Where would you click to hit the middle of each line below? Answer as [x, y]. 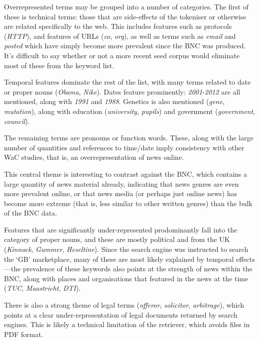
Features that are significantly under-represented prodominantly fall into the [121, 229]
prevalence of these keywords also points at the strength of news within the [138, 269]
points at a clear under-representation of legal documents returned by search [121, 314]
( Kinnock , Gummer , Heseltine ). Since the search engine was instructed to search [126, 249]
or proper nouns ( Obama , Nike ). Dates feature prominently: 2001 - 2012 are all [122, 91]
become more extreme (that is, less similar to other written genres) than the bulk [128, 203]
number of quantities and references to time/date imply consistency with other [124, 147]
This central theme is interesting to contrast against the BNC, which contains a [126, 173]
